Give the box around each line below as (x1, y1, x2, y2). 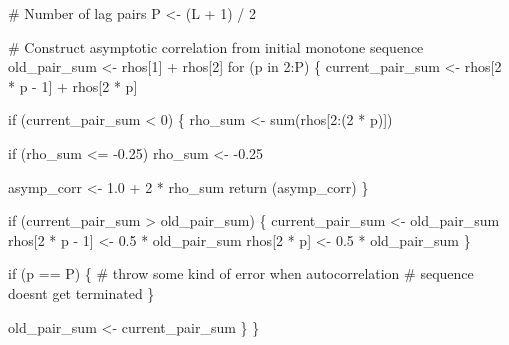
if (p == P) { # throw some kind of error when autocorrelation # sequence (8, 263, 474, 284)
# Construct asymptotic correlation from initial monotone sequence (8, 36, 424, 57)
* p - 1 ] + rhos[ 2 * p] (8, 75, 138, 96)
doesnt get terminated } (8, 282, 155, 303)
